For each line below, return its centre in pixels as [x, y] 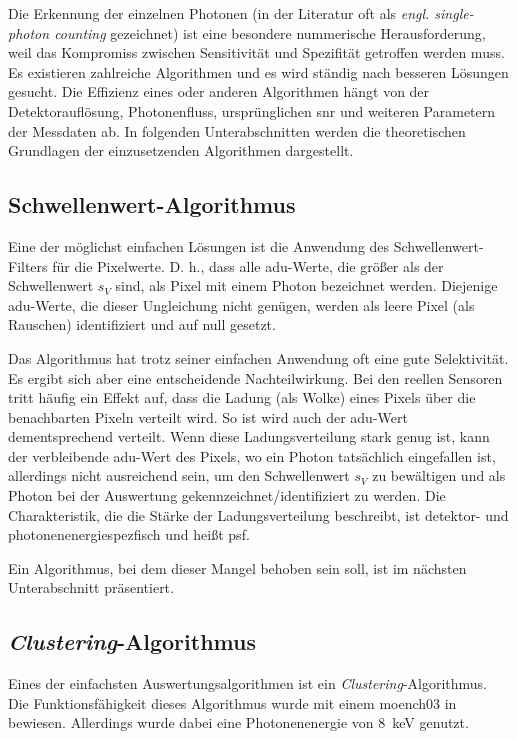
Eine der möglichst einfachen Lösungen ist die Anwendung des [199, 245]
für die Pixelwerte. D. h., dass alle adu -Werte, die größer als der [248, 265]
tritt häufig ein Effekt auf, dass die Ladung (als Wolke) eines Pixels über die [242, 397]
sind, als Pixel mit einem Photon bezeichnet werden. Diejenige [306, 285]
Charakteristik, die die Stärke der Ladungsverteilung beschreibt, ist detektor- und [258, 514]
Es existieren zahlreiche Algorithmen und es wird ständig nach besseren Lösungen [258, 71]
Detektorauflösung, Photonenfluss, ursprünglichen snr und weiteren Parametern [252, 110]
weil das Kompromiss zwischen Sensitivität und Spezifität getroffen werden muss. [256, 52]
